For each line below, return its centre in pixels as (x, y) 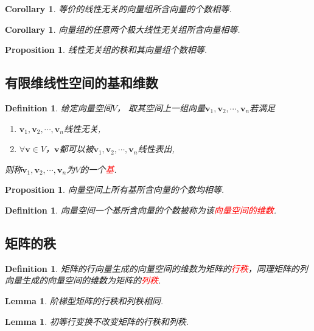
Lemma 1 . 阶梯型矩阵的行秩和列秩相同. (84, 300)
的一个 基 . (98, 169)
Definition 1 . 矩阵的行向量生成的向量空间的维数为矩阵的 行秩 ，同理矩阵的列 (156, 268)
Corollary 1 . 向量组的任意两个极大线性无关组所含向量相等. (123, 29)
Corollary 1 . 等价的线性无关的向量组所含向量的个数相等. (118, 9)
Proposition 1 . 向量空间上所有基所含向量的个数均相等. (114, 190)
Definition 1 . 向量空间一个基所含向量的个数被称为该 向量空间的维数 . (141, 210)
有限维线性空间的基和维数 (82, 82)
